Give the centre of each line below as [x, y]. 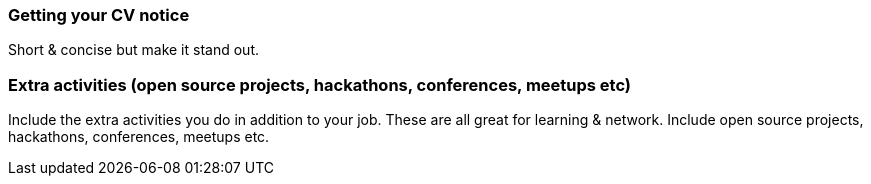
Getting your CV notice [99, 15]
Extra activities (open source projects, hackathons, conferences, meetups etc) [319, 84]
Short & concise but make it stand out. [133, 50]
